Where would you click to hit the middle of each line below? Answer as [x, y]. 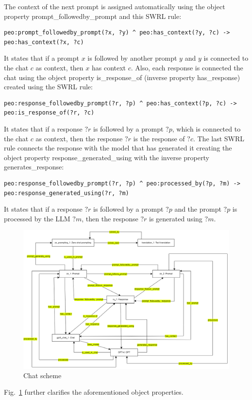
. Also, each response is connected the [187, 67]
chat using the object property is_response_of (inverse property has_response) [122, 77]
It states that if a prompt [42, 58]
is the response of [159, 138]
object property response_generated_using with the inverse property [107, 157]
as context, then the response [79, 138]
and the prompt [198, 209]
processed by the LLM [37, 218]
